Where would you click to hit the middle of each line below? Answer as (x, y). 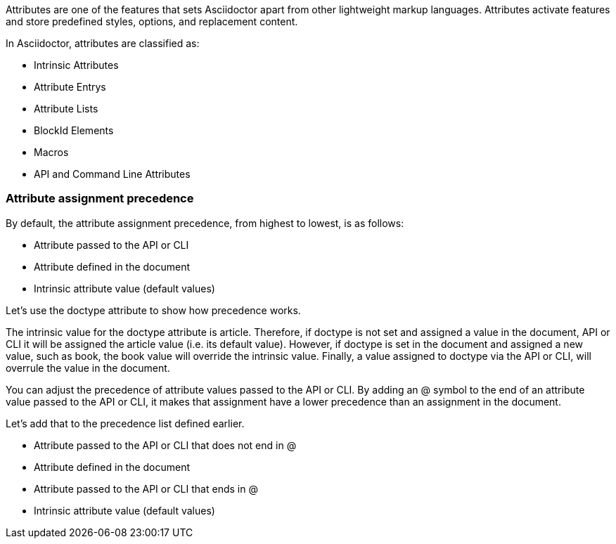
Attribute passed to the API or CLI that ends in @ (146, 488)
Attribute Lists (66, 109)
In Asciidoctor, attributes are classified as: (103, 43)
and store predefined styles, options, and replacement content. (152, 21)
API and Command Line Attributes (112, 174)
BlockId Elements (74, 130)
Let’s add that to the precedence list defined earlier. (125, 423)
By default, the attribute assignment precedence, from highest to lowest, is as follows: (205, 223)
